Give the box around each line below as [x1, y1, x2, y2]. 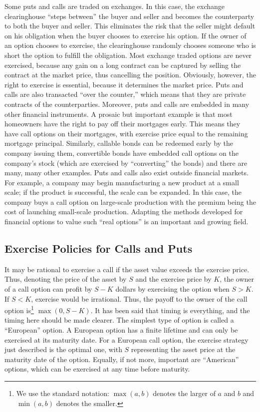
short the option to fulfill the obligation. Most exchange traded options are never [4, 49, 252, 60]
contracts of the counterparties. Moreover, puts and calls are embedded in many [4, 98, 250, 109]
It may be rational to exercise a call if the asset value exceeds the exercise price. [4, 264, 250, 274]
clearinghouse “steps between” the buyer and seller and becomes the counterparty [4, 10, 255, 21]
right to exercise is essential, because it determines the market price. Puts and [4, 79, 244, 89]
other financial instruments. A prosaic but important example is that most [4, 108, 233, 119]
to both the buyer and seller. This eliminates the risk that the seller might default [4, 20, 256, 31]
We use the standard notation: [16, 388, 109, 399]
